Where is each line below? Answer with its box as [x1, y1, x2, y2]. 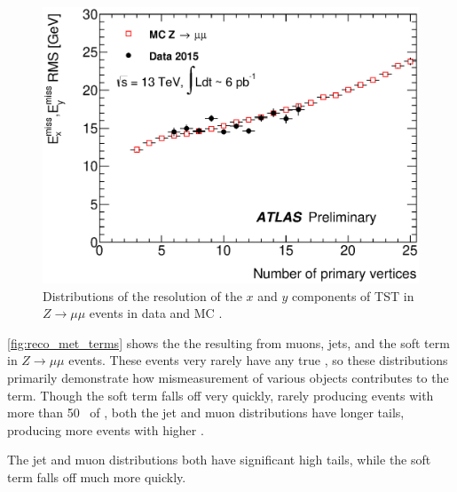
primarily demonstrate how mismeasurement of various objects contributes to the [7, 368, 449, 386]
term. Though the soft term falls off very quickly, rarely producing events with [7, 385, 434, 404]
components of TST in [292, 286, 414, 305]
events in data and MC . [89, 304, 223, 322]
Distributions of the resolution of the [43, 286, 242, 305]
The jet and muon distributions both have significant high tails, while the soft [7, 450, 431, 469]
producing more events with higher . [7, 420, 204, 439]
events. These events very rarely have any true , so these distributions [68, 351, 448, 369]
